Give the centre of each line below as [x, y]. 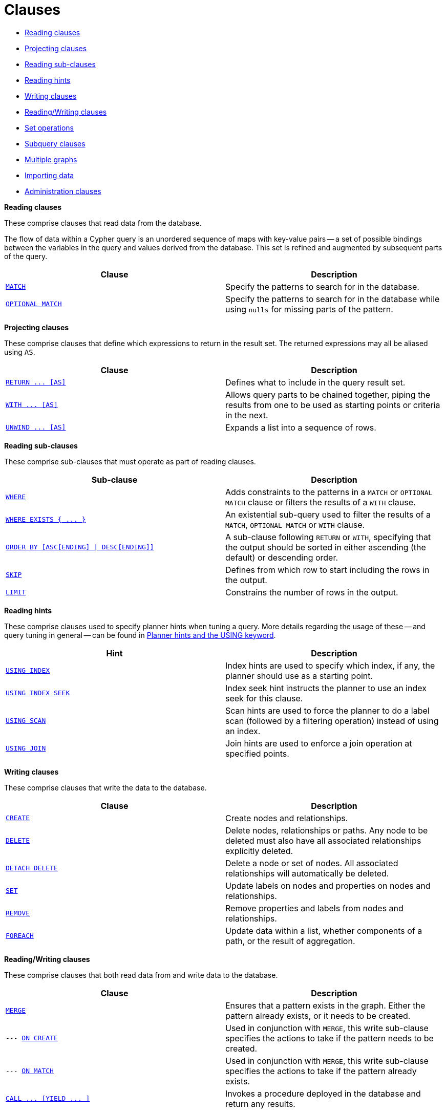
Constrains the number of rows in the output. [312, 592]
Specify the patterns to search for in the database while [333, 299]
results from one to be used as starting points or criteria [333, 405]
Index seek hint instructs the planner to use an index [326, 688]
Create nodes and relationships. [287, 818]
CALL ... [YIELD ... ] [48, 1099]
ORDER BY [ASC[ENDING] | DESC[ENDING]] [80, 547]
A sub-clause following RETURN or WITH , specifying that [328, 537]
